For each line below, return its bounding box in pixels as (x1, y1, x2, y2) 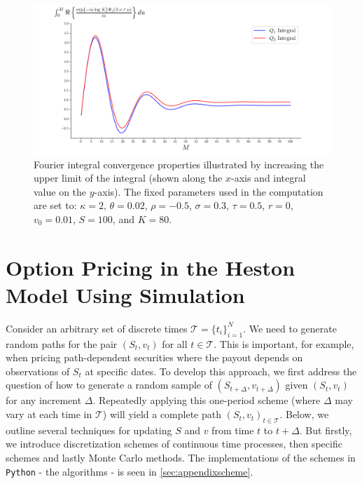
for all (162, 336, 188, 351)
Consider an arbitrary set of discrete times (6, 321, 188, 335)
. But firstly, (299, 422, 352, 437)
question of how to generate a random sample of (6, 377, 212, 392)
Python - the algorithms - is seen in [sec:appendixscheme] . (6, 464, 253, 478)
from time (211, 422, 254, 437)
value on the (34, 184, 87, 199)
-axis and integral (230, 170, 306, 185)
